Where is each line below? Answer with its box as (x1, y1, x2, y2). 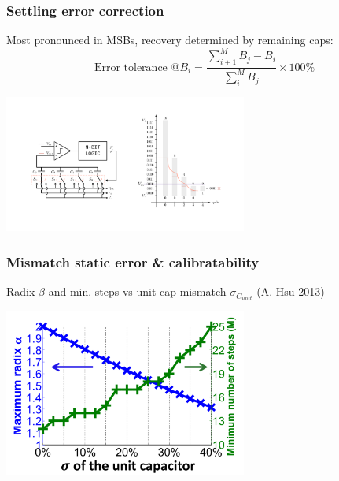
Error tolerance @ (94, 62, 180, 73)
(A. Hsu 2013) (256, 283, 325, 300)
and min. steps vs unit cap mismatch (48, 283, 227, 300)
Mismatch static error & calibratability (6, 252, 260, 271)
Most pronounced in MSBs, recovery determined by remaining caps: (6, 32, 333, 48)
